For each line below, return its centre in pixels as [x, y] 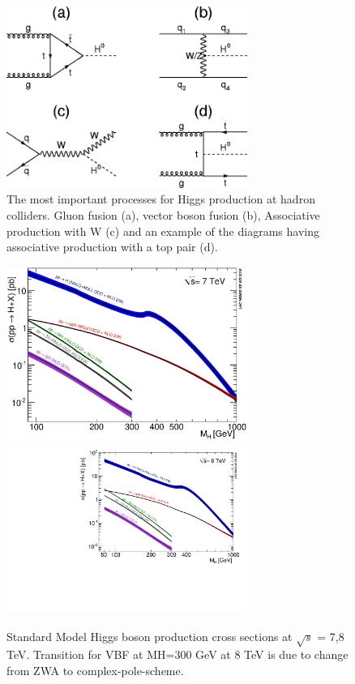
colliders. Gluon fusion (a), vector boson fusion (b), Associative [163, 215]
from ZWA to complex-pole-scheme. [95, 671]
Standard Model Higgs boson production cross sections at [150, 636]
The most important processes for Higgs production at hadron [161, 199]
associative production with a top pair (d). [112, 247]
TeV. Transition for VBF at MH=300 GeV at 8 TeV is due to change [177, 654]
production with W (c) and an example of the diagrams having [163, 231]
